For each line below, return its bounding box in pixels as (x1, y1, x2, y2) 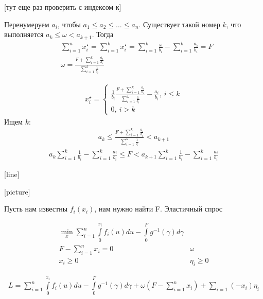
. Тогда (92, 29, 114, 40)
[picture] (4, 186, 30, 197)
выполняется (4, 29, 44, 40)
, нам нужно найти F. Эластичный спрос (94, 203, 222, 214)
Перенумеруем (4, 19, 49, 29)
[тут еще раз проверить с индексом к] (4, 2, 121, 12)
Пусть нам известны (4, 203, 68, 214)
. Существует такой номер (138, 19, 220, 29)
